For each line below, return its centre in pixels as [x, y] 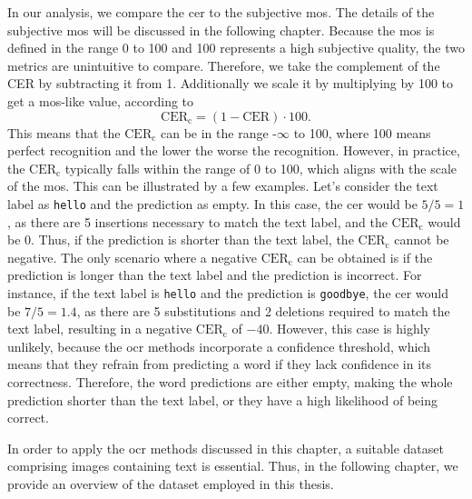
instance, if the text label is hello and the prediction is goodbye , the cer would [228, 292]
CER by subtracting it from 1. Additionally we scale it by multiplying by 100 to [231, 83]
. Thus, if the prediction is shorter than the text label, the [192, 240]
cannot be [422, 240]
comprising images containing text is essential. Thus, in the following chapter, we [233, 466]
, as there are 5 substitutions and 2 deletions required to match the [263, 310]
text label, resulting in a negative [100, 329]
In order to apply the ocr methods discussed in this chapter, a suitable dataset [226, 448]
